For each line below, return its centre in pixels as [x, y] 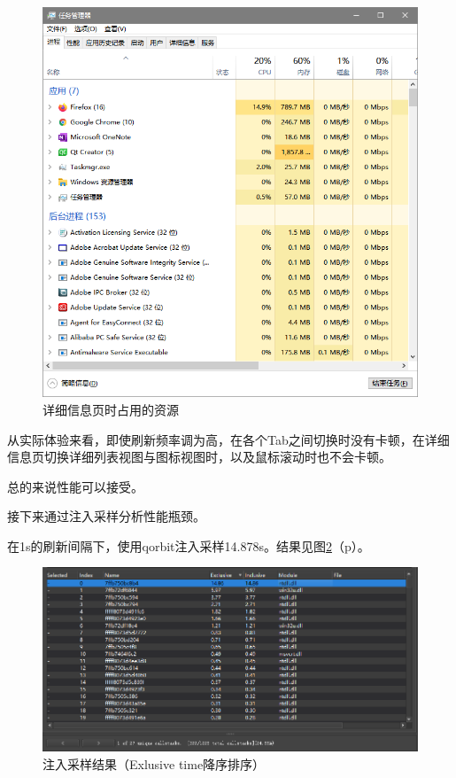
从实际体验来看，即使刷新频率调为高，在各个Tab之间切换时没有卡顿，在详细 [228, 439]
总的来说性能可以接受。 [75, 486]
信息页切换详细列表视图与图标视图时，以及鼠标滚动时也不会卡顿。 [199, 457]
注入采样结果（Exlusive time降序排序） [154, 763]
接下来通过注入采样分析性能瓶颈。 [106, 516]
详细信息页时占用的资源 [111, 409]
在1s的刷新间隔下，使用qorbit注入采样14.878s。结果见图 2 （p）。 [189, 545]
